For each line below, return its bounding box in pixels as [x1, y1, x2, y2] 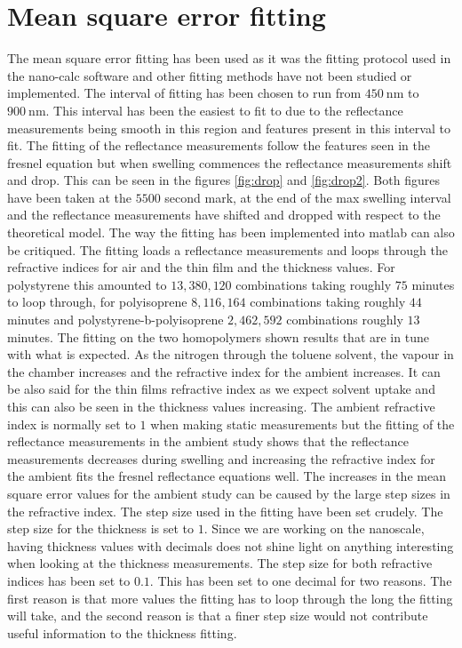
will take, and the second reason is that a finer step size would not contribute [7, 606, 428, 625]
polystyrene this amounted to [7, 275, 167, 293]
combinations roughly [286, 310, 403, 329]
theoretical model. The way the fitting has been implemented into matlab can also [7, 223, 455, 242]
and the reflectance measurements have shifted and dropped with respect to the [7, 205, 441, 224]
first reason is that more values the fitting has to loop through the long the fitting [7, 588, 453, 607]
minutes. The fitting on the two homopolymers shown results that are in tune [7, 327, 429, 346]
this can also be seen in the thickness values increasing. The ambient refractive [7, 397, 435, 415]
